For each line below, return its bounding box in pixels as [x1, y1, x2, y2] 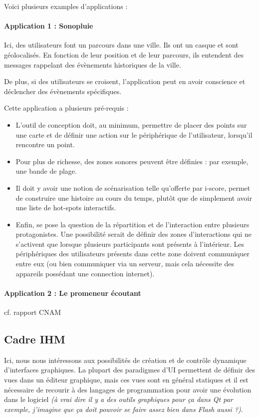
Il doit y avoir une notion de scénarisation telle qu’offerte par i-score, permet [15, 182, 251, 193]
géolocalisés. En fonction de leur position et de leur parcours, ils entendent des [4, 49, 244, 60]
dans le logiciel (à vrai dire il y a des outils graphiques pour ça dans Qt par [4, 394, 233, 404]
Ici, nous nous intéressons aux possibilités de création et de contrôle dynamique [4, 354, 247, 365]
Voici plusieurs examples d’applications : [4, 1, 128, 11]
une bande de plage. [15, 166, 77, 176]
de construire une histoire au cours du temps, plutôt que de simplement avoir [15, 192, 252, 203]
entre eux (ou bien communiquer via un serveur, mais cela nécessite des [15, 258, 235, 269]
